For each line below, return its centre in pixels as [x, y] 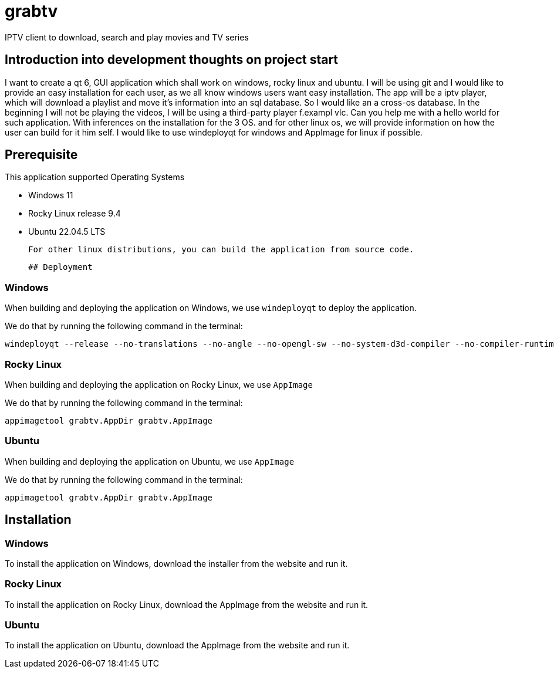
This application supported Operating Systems [95, 177]
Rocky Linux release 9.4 [75, 214]
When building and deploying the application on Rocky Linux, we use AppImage [159, 384]
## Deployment [60, 267]
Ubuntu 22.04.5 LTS [67, 232]
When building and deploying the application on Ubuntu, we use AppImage [150, 461]
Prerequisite [41, 155]
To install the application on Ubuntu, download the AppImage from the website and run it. [177, 645]
